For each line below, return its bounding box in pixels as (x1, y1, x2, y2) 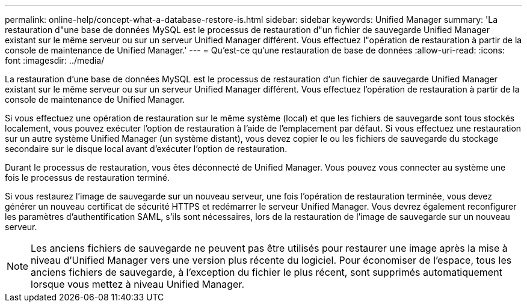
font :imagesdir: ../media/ (5, 55, 105, 65)
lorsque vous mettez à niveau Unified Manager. (31, 278, 245, 290)
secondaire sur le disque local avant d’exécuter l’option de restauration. (5, 144, 288, 154)
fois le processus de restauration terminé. (5, 172, 170, 183)
